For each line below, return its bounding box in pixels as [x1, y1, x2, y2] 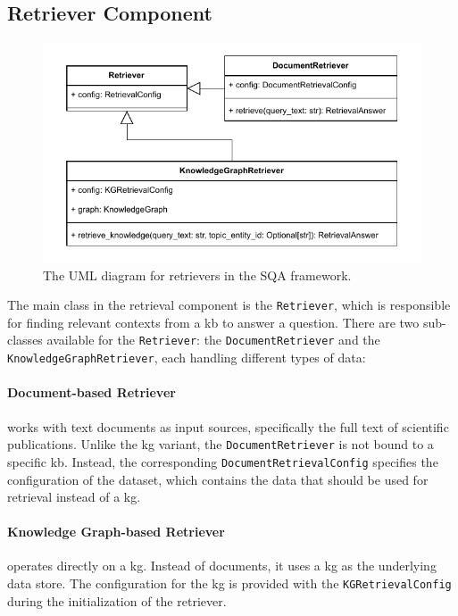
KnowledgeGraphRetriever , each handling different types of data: [7, 348, 366, 367]
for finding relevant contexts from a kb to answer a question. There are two [7, 312, 420, 331]
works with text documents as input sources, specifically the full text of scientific [7, 417, 449, 436]
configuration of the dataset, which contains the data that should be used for [7, 470, 429, 488]
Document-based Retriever [7, 383, 176, 402]
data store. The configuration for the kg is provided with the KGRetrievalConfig [7, 574, 452, 593]
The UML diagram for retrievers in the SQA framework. [43, 265, 352, 284]
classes [7, 330, 43, 349]
